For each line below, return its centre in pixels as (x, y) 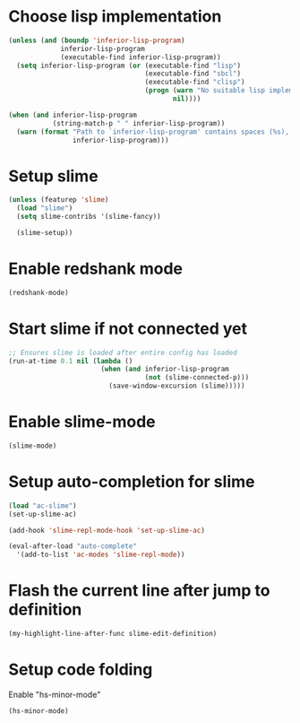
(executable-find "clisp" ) (195, 83)
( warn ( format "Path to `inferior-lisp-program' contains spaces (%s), (153, 132)
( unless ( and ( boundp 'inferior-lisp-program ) (97, 40)
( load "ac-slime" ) (43, 505)
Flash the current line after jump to (139, 591)
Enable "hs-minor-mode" (55, 694)
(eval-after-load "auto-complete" (73, 546)
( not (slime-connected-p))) (197, 378)
